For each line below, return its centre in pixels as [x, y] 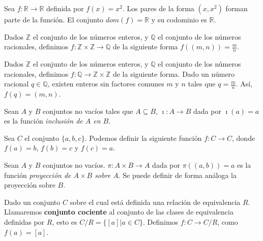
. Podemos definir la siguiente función [143, 138]
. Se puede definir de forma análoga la [177, 175]
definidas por [24, 221]
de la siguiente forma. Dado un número [174, 73]
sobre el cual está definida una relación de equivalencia [155, 202]
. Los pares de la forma [158, 8]
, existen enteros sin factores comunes [106, 84]
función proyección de [38, 175]
